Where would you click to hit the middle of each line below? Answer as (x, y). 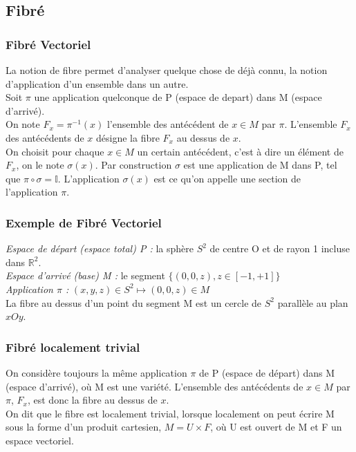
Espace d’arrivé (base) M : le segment (85, 275)
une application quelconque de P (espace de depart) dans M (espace (178, 97)
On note (23, 124)
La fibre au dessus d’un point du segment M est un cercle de (134, 302)
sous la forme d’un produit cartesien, (84, 427)
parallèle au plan (313, 302)
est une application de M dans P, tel (260, 165)
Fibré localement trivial (73, 347)
